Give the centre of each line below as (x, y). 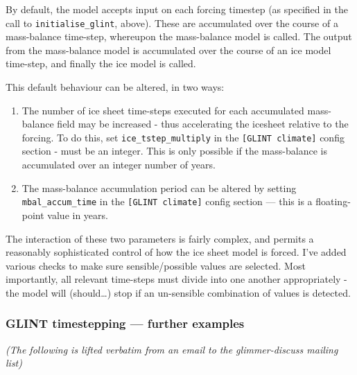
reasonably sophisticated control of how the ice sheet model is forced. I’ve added (176, 252)
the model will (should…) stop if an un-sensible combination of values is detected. (178, 292)
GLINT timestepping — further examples (125, 323)
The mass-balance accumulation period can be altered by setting (159, 187)
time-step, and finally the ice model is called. (101, 63)
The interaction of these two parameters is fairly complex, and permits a (160, 238)
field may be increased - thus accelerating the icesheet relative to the (203, 124)
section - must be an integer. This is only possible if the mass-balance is (174, 151)
